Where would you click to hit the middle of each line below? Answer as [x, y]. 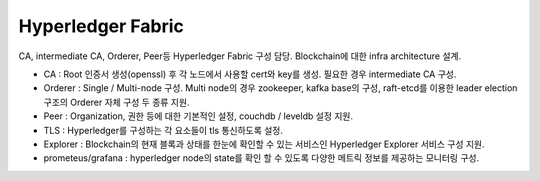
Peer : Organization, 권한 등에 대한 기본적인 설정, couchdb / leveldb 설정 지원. [198, 116]
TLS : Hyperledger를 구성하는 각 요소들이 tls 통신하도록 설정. [163, 130]
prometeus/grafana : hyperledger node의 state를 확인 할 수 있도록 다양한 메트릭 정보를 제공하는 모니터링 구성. [261, 158]
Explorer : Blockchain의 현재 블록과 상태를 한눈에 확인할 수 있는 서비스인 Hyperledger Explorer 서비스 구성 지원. [264, 144]
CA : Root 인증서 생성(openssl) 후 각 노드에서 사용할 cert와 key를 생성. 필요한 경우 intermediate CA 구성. [250, 74]
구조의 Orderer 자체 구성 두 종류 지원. [116, 102]
